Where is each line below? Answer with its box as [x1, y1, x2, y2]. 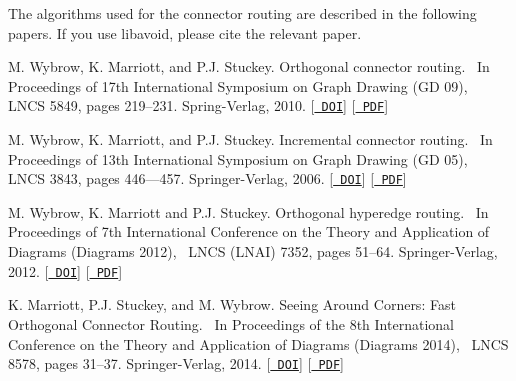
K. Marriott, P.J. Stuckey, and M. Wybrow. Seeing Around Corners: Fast [8, 294, 456, 315]
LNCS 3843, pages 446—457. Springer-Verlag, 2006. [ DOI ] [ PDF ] [8, 168, 407, 189]
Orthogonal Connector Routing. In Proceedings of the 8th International [8, 313, 454, 334]
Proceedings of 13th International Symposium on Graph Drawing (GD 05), [8, 148, 468, 169]
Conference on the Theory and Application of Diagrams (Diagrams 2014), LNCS [8, 333, 509, 354]
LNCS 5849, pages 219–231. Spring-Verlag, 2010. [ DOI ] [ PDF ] [8, 95, 389, 116]
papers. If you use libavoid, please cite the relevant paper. [8, 22, 362, 43]
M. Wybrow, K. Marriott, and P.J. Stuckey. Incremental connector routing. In [8, 129, 493, 150]
